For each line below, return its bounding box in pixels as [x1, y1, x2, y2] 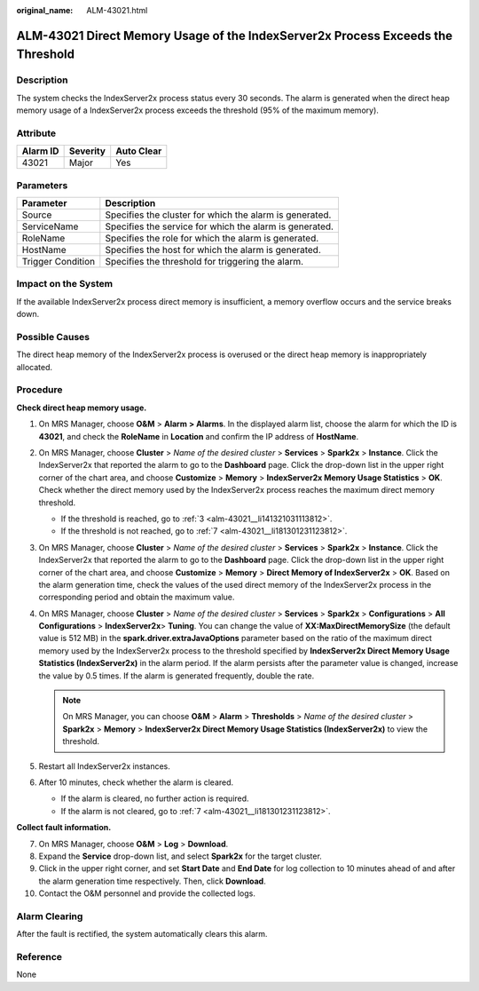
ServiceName [21, 220, 79, 233]
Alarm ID [21, 145, 59, 157]
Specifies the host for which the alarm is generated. [105, 244, 321, 257]
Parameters [16, 178, 68, 191]
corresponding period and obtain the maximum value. [38, 591, 235, 603]
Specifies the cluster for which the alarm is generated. [105, 209, 332, 221]
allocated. [16, 361, 53, 372]
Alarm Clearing [16, 910, 83, 923]
